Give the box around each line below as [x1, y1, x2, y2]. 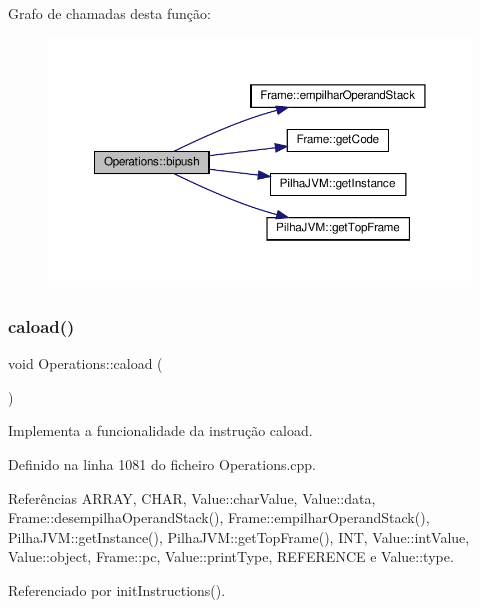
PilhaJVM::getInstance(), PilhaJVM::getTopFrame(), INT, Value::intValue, [8, 526, 470, 547]
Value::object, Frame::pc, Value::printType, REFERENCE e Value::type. [8, 546, 454, 567]
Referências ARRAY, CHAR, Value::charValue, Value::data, [8, 487, 376, 508]
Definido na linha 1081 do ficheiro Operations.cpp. [8, 453, 317, 474]
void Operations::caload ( [8, 353, 163, 374]
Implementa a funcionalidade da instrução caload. [8, 420, 313, 441]
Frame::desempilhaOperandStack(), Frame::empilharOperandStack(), [8, 507, 430, 528]
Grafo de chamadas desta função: [8, 3, 211, 23]
